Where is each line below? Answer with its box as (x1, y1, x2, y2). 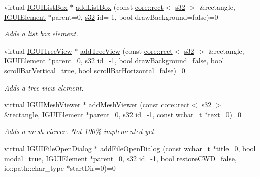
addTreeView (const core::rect (80, 45, 173, 56)
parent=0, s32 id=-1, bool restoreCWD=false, (93, 153, 237, 163)
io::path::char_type (4, 163, 64, 173)
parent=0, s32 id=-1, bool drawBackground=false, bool (51, 55, 224, 66)
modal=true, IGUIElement (4, 153, 88, 163)
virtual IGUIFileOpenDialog (4, 143, 92, 153)
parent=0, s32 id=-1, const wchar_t (89, 109, 202, 119)
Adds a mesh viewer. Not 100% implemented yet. (4, 126, 156, 137)
